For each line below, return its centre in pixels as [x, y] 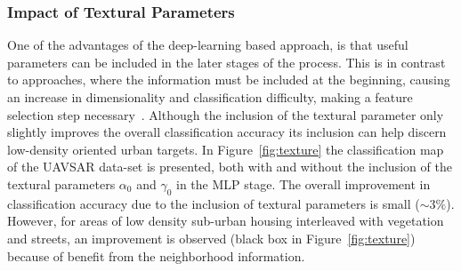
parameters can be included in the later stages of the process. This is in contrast [226, 62]
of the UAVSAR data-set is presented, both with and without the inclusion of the [230, 167]
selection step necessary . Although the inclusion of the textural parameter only [226, 114]
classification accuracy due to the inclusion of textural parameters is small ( [214, 203]
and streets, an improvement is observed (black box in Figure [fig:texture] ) [211, 238]
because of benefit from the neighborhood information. [156, 255]
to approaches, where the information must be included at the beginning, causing [229, 80]
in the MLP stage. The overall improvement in [303, 183]
